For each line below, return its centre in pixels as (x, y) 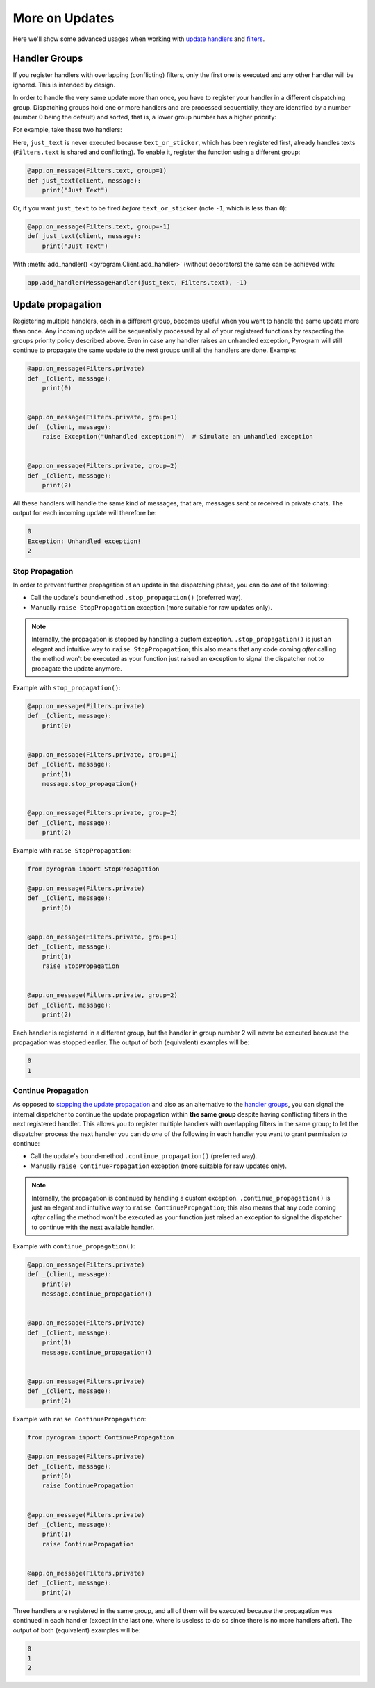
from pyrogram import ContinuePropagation (101, 1437)
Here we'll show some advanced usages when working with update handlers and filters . (139, 39)
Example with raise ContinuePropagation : (80, 1419)
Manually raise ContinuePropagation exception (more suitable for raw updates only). (159, 1166)
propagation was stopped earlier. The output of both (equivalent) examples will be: (131, 1042)
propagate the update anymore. (77, 668)
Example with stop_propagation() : (67, 688)
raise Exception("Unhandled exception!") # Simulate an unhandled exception (178, 437)
